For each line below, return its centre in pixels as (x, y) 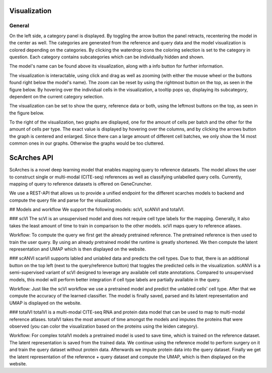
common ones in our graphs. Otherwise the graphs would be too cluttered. (87, 143)
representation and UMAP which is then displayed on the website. (78, 249)
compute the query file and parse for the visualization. (65, 200)
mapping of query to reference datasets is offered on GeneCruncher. (81, 183)
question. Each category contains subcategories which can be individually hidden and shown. (107, 57)
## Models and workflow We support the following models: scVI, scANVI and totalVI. (97, 210)
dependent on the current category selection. (57, 96)
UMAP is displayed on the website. (45, 303)
